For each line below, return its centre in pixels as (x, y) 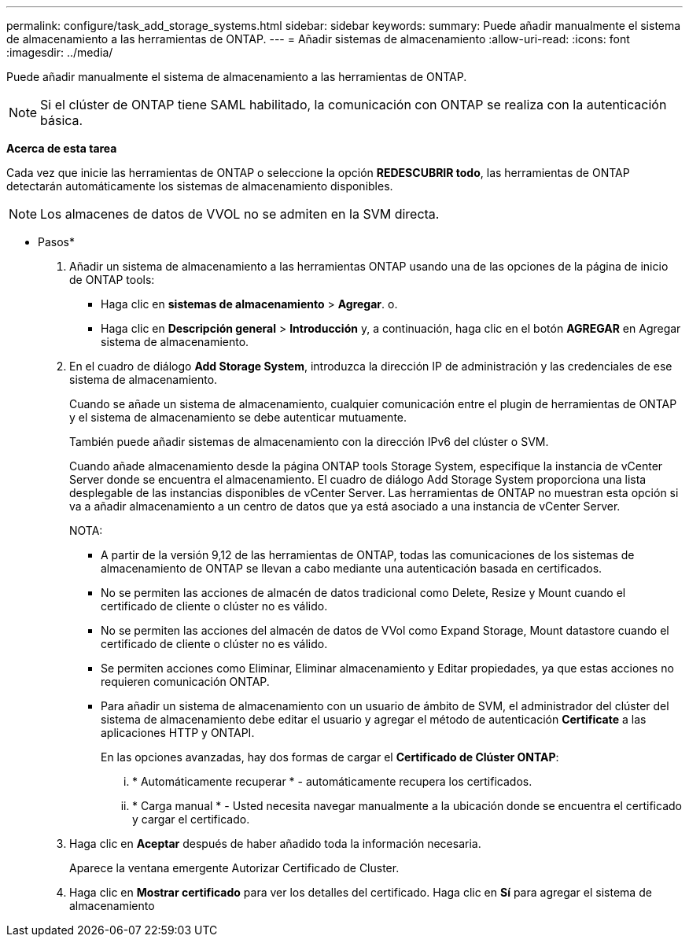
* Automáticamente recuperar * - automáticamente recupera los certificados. (332, 781)
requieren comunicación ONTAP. (185, 681)
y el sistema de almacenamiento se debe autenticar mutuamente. (238, 417)
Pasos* (56, 242)
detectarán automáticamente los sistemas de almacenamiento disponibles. (200, 186)
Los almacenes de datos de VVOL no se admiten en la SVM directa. (240, 214)
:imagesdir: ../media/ (60, 52)
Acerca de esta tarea (62, 148)
